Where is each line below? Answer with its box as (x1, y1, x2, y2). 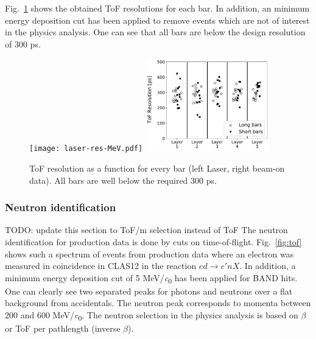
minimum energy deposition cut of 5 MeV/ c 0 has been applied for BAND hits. (5, 271, 298, 285)
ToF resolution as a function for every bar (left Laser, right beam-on (29, 161, 285, 174)
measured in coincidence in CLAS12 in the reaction (5, 259, 197, 272)
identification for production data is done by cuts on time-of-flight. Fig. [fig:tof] (5, 235, 302, 248)
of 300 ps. (5, 37, 41, 50)
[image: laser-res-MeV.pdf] (29, 144, 143, 153)
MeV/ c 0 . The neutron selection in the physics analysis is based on (52, 309, 298, 323)
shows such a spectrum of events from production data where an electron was (5, 247, 294, 260)
